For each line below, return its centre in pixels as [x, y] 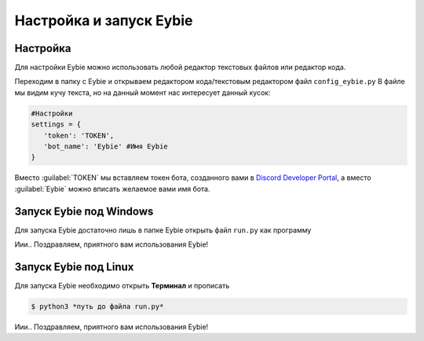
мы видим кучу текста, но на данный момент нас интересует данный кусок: [143, 92]
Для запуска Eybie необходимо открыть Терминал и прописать [122, 285]
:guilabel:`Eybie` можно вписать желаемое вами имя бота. [113, 189]
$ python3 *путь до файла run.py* [97, 306]
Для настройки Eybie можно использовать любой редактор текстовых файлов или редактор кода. [180, 68]
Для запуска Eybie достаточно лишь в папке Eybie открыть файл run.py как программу [163, 230]
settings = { [56, 125]
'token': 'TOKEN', [79, 135]
